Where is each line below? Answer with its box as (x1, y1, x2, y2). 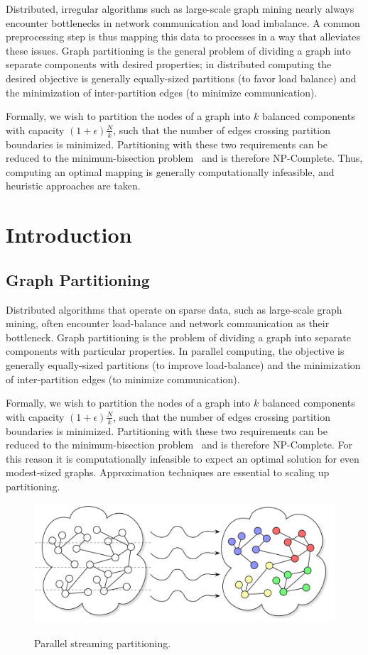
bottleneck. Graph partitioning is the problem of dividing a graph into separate (6, 329, 351, 344)
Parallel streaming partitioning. (34, 636, 171, 651)
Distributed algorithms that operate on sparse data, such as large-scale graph (6, 302, 342, 317)
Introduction (6, 220, 132, 249)
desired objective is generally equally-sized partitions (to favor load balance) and (6, 70, 357, 85)
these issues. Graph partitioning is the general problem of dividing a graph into (6, 43, 351, 57)
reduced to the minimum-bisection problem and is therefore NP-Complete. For (6, 437, 353, 452)
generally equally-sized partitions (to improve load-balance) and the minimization (6, 357, 361, 372)
